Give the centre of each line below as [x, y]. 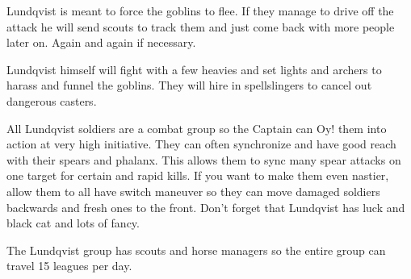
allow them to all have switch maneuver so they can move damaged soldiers [193, 191]
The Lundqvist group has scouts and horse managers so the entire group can [196, 250]
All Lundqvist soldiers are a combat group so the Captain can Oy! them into [197, 128]
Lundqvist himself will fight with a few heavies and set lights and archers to [194, 69]
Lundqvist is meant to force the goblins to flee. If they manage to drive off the [200, 10]
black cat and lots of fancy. [73, 223]
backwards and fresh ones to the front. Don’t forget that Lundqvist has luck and [206, 207]
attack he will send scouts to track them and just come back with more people [201, 26]
